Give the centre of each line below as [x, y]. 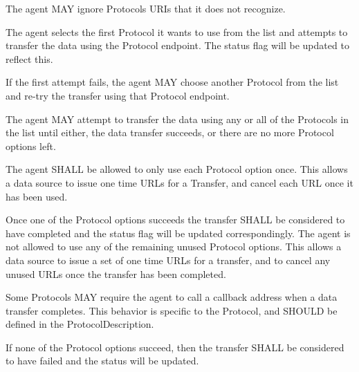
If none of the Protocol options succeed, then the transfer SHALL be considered [175, 347]
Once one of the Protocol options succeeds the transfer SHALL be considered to [175, 220]
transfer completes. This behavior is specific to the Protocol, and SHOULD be [172, 310]
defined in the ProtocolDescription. [80, 324]
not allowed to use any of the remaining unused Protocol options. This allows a [174, 247]
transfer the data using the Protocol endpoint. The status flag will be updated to [177, 45]
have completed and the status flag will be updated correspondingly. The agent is [178, 233]
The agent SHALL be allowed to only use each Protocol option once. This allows [177, 169]
